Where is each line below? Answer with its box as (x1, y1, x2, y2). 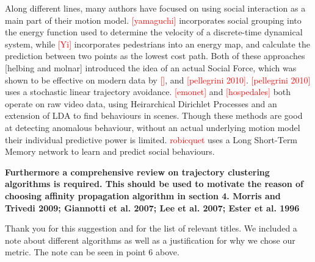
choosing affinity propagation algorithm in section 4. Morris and (5, 189, 281, 202)
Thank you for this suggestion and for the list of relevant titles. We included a (5, 222, 297, 235)
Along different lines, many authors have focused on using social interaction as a (5, 2, 306, 14)
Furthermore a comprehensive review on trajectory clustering (5, 165, 270, 178)
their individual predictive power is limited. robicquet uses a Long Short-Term (5, 133, 298, 146)
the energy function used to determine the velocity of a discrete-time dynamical (5, 26, 303, 38)
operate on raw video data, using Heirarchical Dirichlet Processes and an (5, 97, 277, 110)
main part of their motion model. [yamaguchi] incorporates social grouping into (5, 13, 302, 26)
